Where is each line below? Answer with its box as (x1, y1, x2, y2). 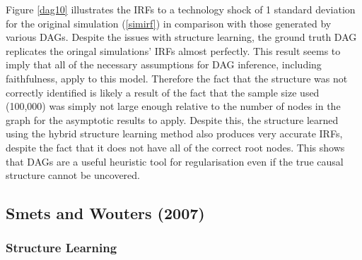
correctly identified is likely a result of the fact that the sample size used (6, 85, 320, 99)
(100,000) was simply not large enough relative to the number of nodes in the (6, 99, 341, 113)
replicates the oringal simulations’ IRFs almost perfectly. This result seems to (6, 43, 341, 58)
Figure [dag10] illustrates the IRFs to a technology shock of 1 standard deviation (6, 2, 356, 16)
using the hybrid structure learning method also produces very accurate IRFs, (6, 126, 343, 141)
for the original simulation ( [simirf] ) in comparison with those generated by (6, 16, 332, 30)
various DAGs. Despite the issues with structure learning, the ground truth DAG (6, 30, 357, 44)
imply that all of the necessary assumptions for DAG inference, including (6, 57, 322, 72)
